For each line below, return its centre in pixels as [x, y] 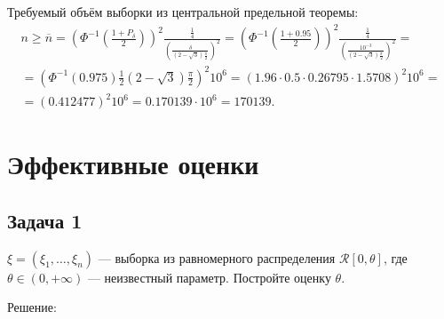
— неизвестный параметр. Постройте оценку [209, 277]
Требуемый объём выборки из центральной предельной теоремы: [183, 12]
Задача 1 [45, 220]
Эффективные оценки [133, 164]
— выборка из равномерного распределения [217, 257]
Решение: [32, 307]
